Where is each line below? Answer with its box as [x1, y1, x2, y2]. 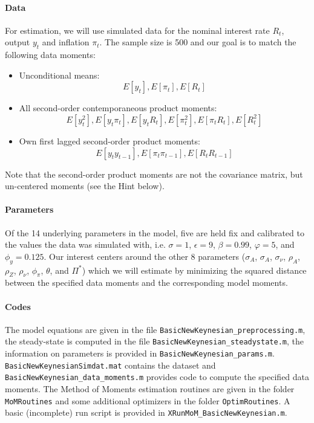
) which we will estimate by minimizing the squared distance [82, 263, 307, 276]
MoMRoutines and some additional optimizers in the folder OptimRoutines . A [5, 394, 290, 407]
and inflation [42, 36, 90, 48]
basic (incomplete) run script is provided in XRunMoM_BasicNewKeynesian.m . [5, 406, 287, 419]
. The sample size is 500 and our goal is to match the [99, 36, 296, 48]
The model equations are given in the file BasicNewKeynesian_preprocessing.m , [5, 323, 306, 335]
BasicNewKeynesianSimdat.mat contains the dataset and [5, 358, 216, 371]
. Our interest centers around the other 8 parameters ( [44, 250, 246, 262]
